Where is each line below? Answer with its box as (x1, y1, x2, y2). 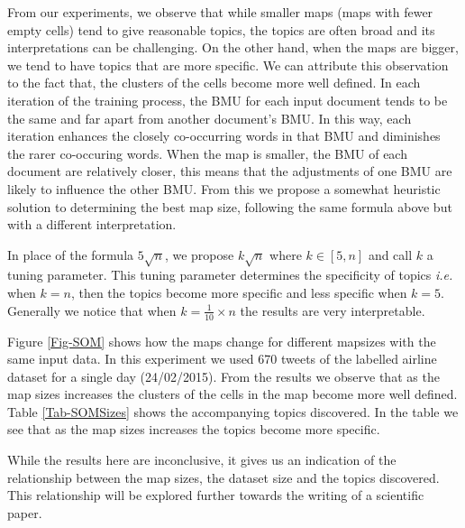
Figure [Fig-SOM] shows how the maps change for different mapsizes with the (7, 331, 436, 350)
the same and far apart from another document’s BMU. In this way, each (7, 108, 412, 127)
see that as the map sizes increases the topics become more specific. (7, 420, 380, 439)
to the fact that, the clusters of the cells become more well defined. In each (7, 73, 421, 92)
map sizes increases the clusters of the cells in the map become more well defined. (7, 384, 458, 403)
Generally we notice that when (7, 301, 177, 320)
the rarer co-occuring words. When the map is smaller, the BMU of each (7, 144, 407, 162)
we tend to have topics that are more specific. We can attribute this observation (7, 55, 449, 74)
